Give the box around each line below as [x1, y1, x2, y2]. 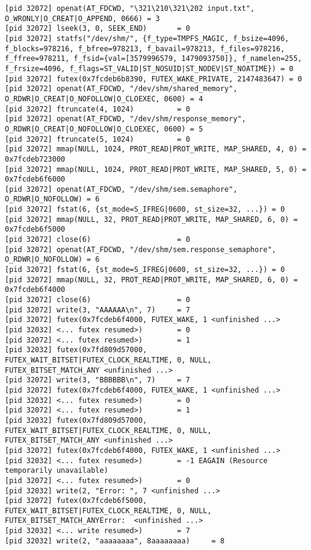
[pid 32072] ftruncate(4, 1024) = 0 [5, 104, 190, 113]
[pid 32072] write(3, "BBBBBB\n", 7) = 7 [5, 376, 190, 385]
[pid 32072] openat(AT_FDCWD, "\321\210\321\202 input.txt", [5, 4, 255, 13]
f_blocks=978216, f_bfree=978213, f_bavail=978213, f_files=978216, [5, 44, 285, 53]
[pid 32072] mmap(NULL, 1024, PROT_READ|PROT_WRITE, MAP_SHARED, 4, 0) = [5, 145, 307, 154]
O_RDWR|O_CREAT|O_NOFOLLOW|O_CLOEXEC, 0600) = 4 [5, 94, 203, 103]
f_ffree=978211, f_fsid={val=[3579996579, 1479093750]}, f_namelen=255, [5, 54, 302, 63]
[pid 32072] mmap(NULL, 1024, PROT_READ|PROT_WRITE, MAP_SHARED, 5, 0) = [5, 165, 307, 174]
